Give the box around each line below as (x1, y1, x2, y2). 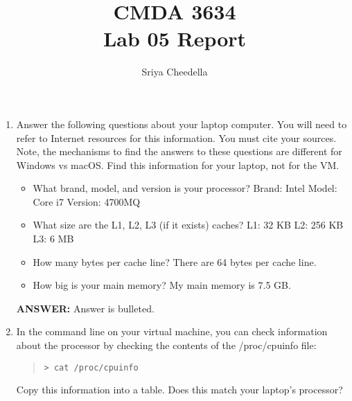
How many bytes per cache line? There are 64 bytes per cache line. (33, 254, 317, 269)
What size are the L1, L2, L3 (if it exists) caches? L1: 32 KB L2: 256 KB (33, 217, 344, 232)
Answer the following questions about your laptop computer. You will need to (16, 116, 347, 131)
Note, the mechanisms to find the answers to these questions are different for (16, 144, 342, 159)
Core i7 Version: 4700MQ (33, 194, 141, 208)
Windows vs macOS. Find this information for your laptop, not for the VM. (16, 157, 340, 172)
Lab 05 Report (103, 24, 247, 53)
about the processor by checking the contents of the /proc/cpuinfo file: (16, 338, 317, 353)
